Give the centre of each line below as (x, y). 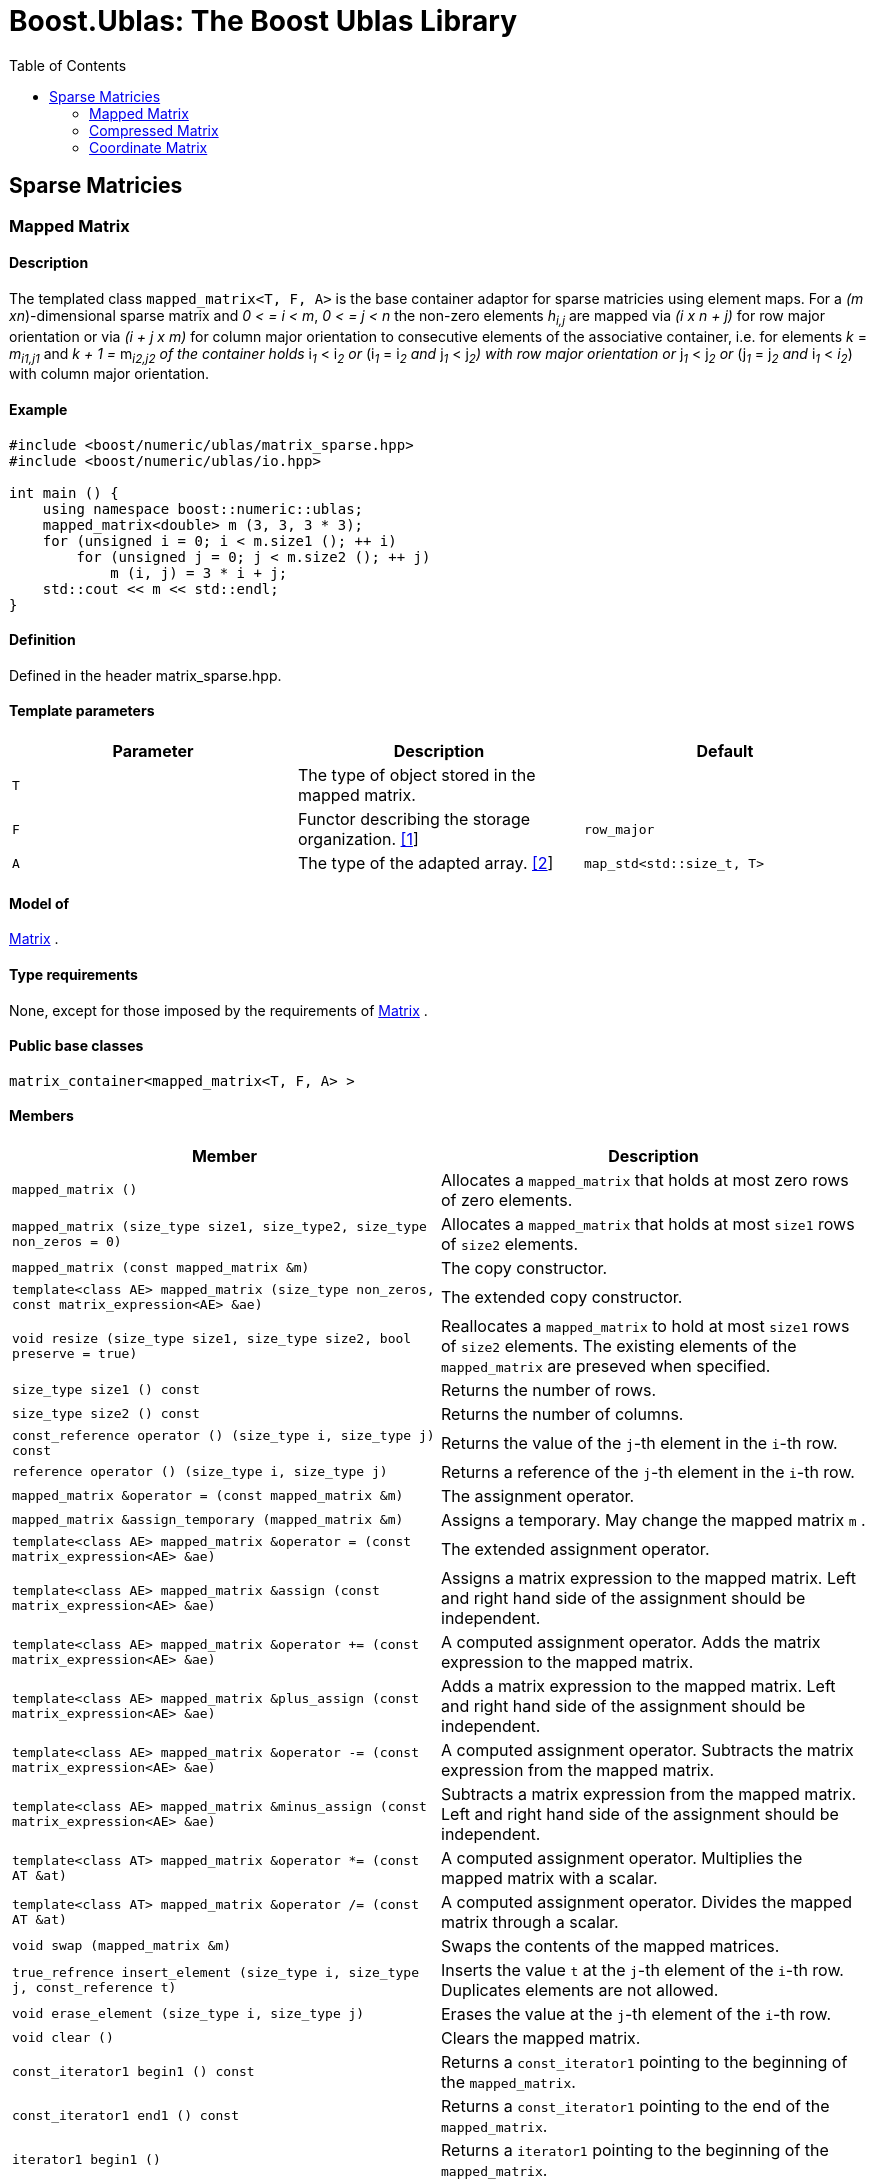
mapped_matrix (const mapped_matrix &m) (161, 1268)
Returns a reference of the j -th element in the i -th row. (648, 1471)
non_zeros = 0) (67, 1241)
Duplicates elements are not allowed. (580, 1989)
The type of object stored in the (416, 775)
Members (41, 1116)
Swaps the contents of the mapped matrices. (610, 1945)
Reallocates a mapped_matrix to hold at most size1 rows (645, 1325)
